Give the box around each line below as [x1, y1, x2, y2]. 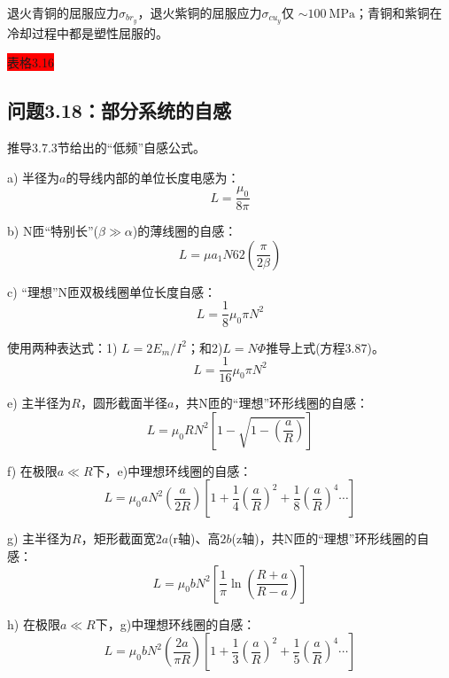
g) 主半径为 [7, 529, 73, 548]
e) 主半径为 [7, 394, 72, 412]
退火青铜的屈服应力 [7, 4, 119, 21]
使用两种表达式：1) [7, 338, 118, 356]
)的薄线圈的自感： [132, 222, 237, 240]
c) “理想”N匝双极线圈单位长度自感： [7, 282, 217, 300]
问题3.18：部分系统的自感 [7, 97, 231, 124]
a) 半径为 [7, 168, 60, 186]
